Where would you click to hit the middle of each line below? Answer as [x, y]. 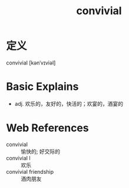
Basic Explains [42, 87]
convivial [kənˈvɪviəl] [31, 63]
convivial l [18, 158]
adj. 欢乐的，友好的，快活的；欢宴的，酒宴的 [69, 103]
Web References [48, 128]
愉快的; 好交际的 [41, 151]
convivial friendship [30, 171]
